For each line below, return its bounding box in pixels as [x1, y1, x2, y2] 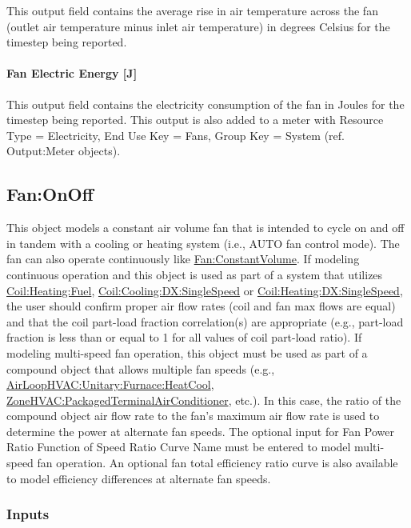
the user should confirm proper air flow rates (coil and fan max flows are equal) [6, 298, 396, 314]
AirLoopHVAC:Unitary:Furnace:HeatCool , [6, 376, 214, 393]
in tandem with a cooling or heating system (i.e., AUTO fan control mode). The [6, 234, 400, 251]
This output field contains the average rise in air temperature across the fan [6, 2, 378, 18]
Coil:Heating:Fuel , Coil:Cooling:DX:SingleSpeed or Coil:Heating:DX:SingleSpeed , [6, 282, 403, 298]
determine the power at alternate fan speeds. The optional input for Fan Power [6, 422, 394, 439]
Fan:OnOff [6, 182, 94, 206]
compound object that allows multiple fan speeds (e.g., [6, 360, 275, 377]
